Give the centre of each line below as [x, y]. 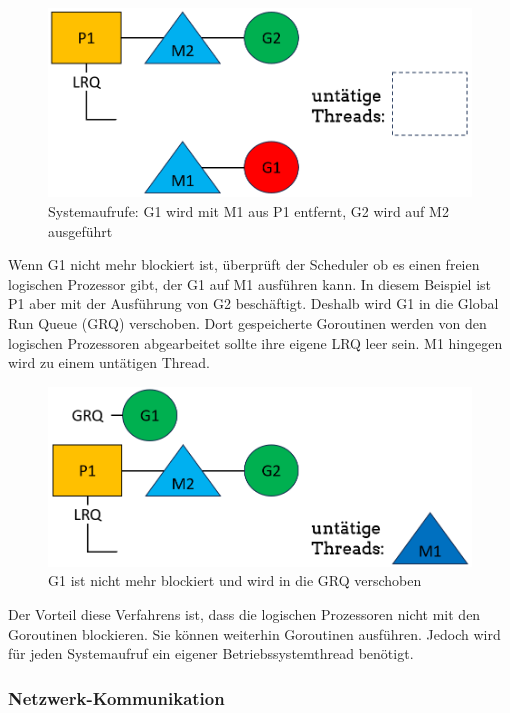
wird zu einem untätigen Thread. [109, 362]
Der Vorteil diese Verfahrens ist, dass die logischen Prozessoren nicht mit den [244, 614]
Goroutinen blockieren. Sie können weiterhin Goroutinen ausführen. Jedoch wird [254, 633]
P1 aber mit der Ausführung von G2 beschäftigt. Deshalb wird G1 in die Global [253, 303]
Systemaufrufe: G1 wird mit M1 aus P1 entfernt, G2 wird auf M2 [248, 211]
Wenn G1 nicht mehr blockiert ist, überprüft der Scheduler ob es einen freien [244, 264]
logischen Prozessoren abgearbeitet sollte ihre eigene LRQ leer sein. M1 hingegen [255, 342]
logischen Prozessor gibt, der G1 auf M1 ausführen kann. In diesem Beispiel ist [250, 283]
